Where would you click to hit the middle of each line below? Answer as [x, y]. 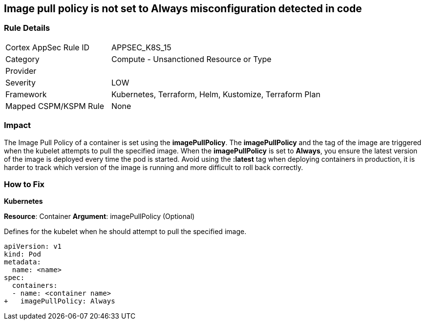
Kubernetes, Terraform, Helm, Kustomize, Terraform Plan [216, 94]
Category [22, 59]
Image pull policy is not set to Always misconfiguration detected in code [183, 9]
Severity [21, 82]
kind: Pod [22, 254]
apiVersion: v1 [33, 247]
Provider [21, 71]
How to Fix [24, 184]
